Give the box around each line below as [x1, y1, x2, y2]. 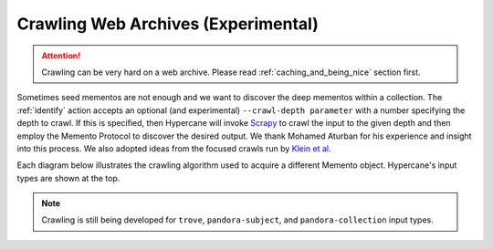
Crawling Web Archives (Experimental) [16, 14, 319, 34]
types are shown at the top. [16, 172, 121, 183]
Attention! [41, 50, 81, 61]
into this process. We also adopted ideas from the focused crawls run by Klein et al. [16, 142, 332, 154]
